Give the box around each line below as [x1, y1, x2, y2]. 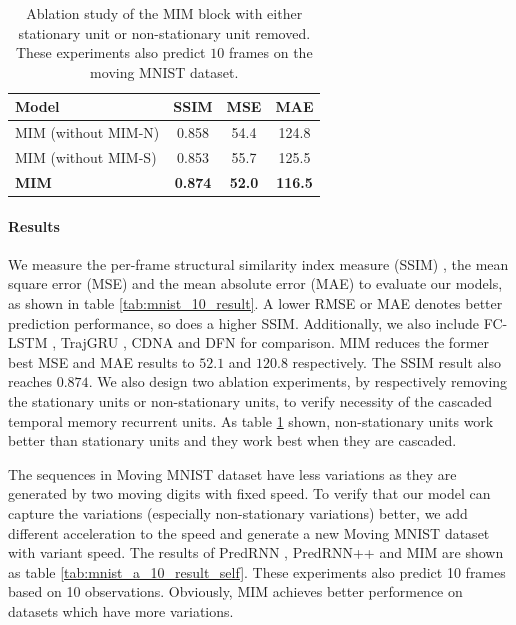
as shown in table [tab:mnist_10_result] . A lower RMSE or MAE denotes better [8, 292, 503, 313]
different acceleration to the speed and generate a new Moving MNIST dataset [8, 522, 490, 543]
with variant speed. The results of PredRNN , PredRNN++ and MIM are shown [8, 542, 504, 563]
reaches [8, 371, 53, 392]
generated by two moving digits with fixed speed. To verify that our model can [8, 483, 491, 504]
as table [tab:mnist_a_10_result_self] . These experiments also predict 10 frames [8, 561, 506, 582]
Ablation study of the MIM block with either [26, 3, 303, 23]
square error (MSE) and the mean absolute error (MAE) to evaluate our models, [8, 273, 503, 294]
